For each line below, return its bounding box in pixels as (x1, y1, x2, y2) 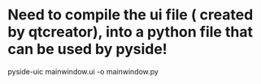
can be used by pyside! (7, 40, 167, 58)
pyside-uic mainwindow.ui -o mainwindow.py (7, 66, 159, 76)
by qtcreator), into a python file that (7, 23, 254, 41)
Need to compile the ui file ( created (7, 6, 254, 24)
